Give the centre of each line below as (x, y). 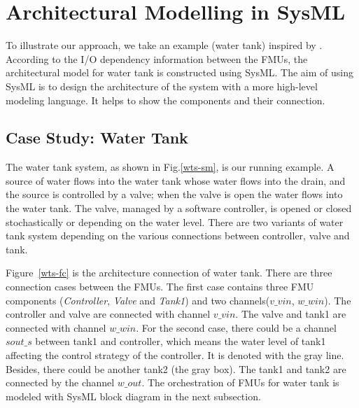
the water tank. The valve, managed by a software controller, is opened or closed (179, 208)
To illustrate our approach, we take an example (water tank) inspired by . (164, 45)
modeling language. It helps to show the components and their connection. (166, 100)
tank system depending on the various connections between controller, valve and (178, 235)
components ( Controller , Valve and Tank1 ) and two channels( (138, 300)
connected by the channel (60, 382)
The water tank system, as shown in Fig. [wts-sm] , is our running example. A (170, 167)
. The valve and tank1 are (291, 314)
